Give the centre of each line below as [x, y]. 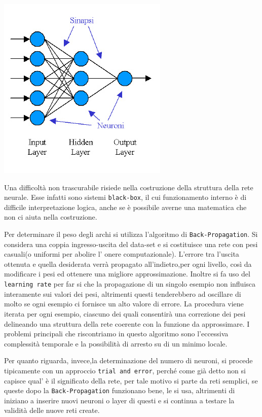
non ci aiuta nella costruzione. [51, 217]
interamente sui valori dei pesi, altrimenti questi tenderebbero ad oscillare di [123, 293]
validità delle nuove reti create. [52, 410]
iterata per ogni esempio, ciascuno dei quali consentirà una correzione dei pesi [125, 313]
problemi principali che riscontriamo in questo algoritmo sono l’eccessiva [116, 334]
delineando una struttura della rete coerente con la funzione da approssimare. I [127, 323]
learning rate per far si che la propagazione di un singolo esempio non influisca [130, 284]
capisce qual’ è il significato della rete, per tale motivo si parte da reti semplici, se [131, 380]
